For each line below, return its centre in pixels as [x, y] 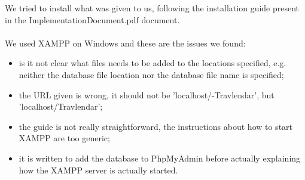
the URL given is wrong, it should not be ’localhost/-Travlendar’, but [147, 94]
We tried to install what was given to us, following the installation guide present [152, 8]
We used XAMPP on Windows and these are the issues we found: [125, 43]
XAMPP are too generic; [64, 138]
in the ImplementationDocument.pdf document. [92, 19]
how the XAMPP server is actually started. [98, 170]
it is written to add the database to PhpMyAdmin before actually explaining [160, 158]
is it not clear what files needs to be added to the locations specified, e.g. [152, 63]
